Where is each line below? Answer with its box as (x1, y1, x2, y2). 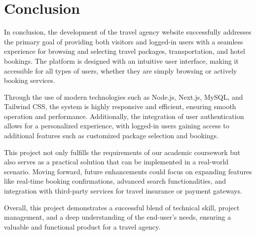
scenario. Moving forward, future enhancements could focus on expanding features (4, 166, 252, 176)
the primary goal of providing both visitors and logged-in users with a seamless (4, 36, 243, 46)
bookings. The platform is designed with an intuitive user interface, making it (4, 55, 239, 66)
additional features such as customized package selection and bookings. (4, 130, 219, 141)
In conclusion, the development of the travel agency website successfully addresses (4, 27, 252, 37)
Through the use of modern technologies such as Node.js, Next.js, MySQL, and (4, 91, 243, 102)
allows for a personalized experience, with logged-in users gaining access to (4, 120, 229, 131)
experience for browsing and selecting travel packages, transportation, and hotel (4, 46, 246, 56)
